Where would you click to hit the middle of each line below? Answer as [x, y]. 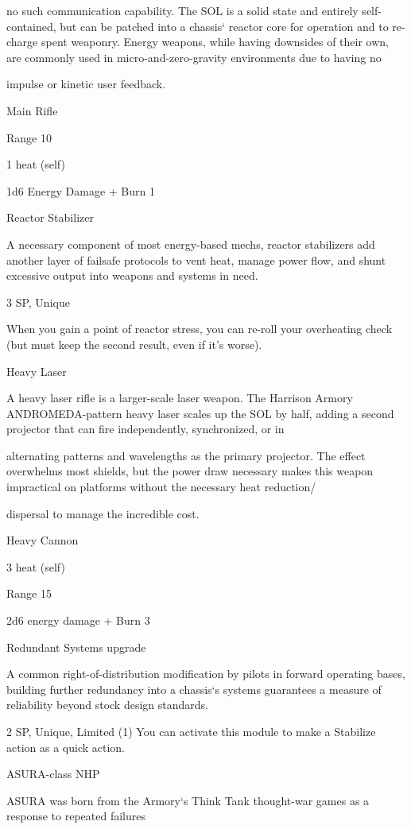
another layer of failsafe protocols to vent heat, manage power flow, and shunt [196, 260]
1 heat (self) [36, 164]
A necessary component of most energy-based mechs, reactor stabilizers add [191, 244]
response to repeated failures [76, 816]
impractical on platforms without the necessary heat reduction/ [161, 487]
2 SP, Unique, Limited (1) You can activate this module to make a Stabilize [191, 731]
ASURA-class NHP [53, 774]
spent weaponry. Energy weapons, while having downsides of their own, [215, 42]
